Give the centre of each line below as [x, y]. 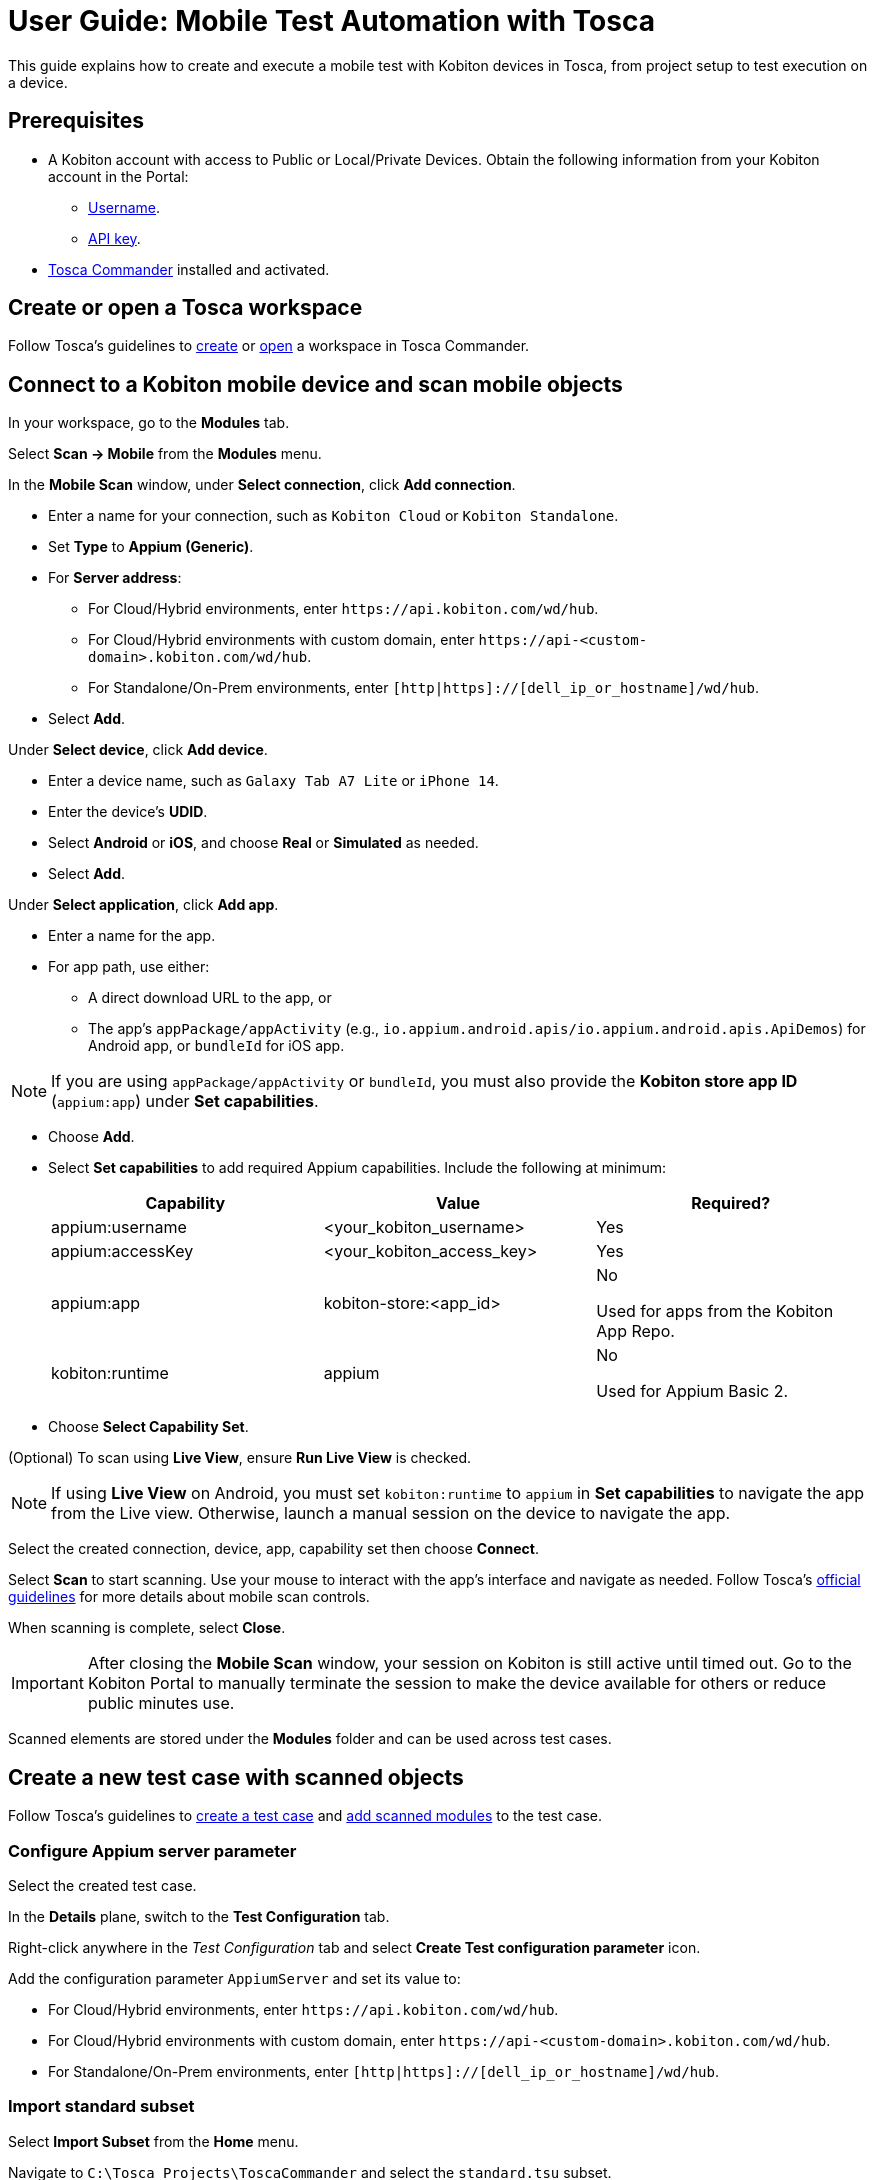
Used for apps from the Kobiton [715, 1311]
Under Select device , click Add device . [138, 750]
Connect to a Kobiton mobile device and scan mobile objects [315, 384]
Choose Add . [91, 1137]
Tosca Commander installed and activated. [189, 269]
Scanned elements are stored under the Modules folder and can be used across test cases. [310, 1739]
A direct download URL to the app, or [210, 998]
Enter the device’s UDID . [128, 812]
